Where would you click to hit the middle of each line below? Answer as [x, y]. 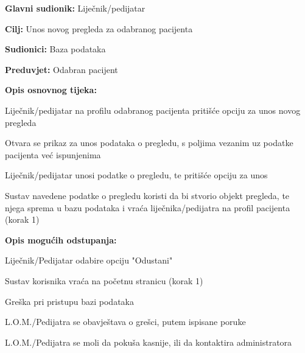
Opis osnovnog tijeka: [51, 90]
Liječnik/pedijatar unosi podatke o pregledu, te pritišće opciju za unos [136, 175]
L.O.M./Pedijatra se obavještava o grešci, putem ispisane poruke [125, 322]
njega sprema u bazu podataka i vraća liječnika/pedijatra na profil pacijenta [148, 207]
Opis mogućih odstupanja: [61, 239]
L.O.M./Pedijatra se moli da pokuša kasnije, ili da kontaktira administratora [149, 342]
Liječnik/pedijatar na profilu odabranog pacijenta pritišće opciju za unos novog [153, 110]
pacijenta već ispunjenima [53, 154]
